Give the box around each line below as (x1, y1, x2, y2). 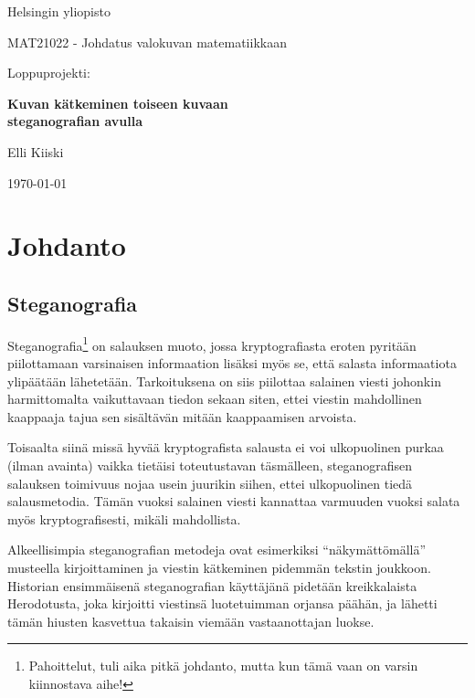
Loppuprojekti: (7, 63, 90, 82)
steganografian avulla (7, 111, 143, 131)
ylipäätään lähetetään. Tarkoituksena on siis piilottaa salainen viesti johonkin (7, 371, 441, 390)
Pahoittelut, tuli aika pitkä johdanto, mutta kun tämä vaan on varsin (28, 656, 418, 675)
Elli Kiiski (7, 142, 64, 161)
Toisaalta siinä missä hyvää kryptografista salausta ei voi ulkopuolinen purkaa (7, 438, 444, 457)
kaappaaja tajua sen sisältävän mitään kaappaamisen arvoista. (7, 407, 357, 426)
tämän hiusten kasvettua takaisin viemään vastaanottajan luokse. (7, 611, 375, 630)
